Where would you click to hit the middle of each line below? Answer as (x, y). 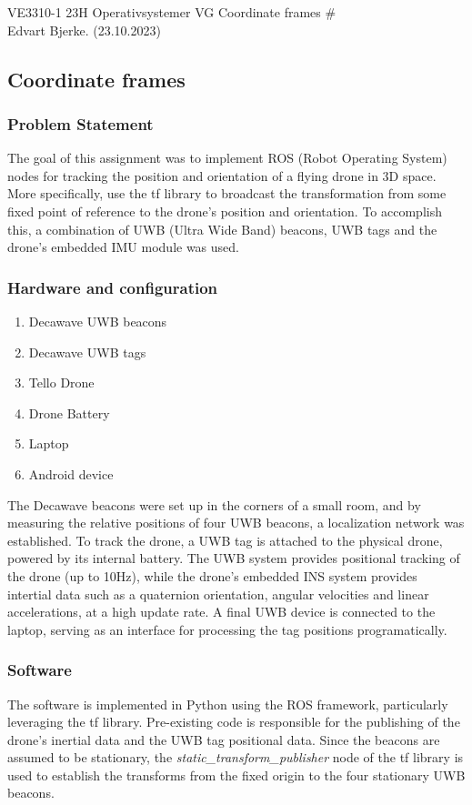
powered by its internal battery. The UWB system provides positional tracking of (234, 558)
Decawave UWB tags (87, 352)
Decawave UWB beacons (98, 321)
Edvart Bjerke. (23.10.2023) (84, 30)
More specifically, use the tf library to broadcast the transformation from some (227, 193)
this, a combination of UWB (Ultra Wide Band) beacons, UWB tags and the (222, 229)
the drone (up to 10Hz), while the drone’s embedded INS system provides (212, 575)
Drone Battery (69, 413)
